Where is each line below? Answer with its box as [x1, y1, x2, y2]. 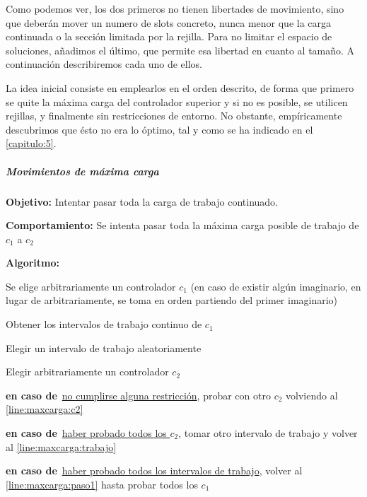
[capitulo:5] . [6, 136, 57, 151]
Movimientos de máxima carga [6, 163, 159, 178]
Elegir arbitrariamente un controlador [6, 364, 169, 379]
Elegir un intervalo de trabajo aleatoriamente [6, 340, 202, 355]
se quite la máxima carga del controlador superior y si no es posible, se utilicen [6, 94, 348, 109]
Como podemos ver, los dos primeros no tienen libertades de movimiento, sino [6, 1, 344, 16]
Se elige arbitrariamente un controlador [6, 279, 176, 293]
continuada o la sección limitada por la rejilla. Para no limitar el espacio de [6, 29, 332, 44]
